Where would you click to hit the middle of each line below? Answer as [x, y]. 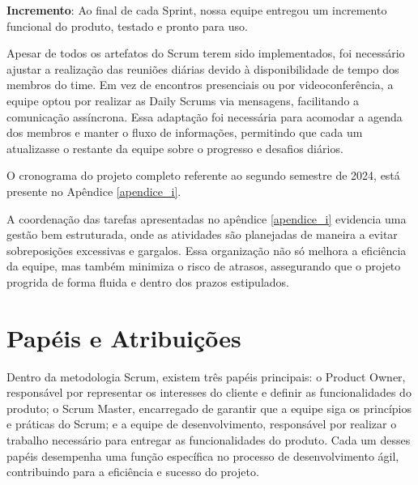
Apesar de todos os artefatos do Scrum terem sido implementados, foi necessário [206, 53]
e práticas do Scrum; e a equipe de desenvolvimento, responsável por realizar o [202, 424]
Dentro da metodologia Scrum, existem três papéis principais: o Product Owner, [206, 376]
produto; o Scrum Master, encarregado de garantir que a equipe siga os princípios [209, 408]
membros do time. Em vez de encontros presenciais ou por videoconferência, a [200, 85]
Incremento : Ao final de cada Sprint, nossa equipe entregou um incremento [197, 10]
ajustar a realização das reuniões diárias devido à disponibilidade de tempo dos [203, 68]
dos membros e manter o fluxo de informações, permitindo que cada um [185, 132]
